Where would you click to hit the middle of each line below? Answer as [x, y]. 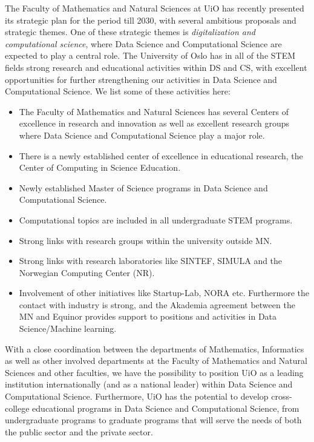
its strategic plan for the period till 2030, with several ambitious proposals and [151, 20]
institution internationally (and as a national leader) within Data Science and [149, 384]
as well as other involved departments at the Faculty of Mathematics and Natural [156, 361]
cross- [282, 396]
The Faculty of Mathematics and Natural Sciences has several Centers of [154, 111]
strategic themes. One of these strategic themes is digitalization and [130, 32]
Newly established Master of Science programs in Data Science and [143, 187]
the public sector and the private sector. [79, 431]
